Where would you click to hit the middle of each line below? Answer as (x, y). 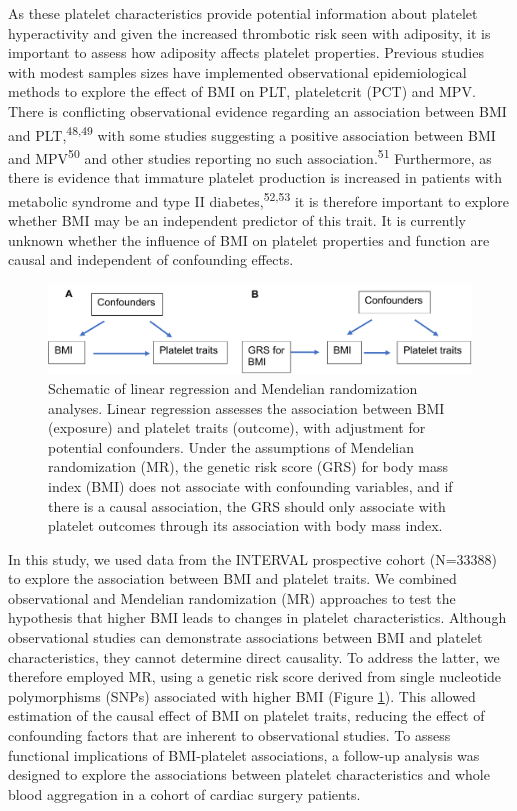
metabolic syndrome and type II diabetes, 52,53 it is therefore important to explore (259, 199)
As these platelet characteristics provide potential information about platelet (243, 13)
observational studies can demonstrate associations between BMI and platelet (245, 637)
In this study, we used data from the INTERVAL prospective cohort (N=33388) (253, 558)
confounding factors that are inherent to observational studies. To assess (229, 735)
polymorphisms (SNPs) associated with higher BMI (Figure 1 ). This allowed (242, 695)
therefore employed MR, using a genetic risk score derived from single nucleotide (255, 676)
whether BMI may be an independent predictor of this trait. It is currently (237, 219)
